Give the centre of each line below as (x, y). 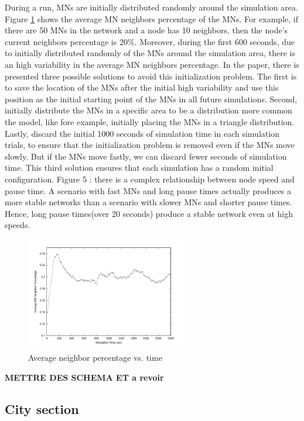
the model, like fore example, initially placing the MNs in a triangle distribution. (150, 121)
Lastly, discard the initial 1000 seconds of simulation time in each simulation (142, 133)
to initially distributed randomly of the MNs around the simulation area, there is (150, 53)
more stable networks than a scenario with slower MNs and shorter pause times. (148, 202)
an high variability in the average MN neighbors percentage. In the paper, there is (152, 64)
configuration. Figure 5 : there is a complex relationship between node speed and (150, 179)
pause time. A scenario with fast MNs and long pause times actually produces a (148, 190)
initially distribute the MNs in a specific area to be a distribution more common (148, 110)
